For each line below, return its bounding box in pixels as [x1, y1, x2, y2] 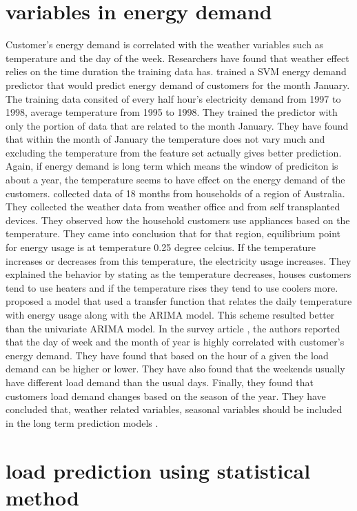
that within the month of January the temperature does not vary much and [6, 132, 325, 146]
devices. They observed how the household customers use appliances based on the [6, 212, 350, 227]
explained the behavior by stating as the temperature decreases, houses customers [6, 267, 351, 281]
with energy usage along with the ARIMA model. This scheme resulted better [6, 308, 335, 321]
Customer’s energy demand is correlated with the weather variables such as [6, 37, 324, 52]
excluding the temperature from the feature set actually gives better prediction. [6, 145, 342, 159]
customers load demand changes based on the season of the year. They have [6, 388, 326, 403]
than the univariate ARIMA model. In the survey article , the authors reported [6, 321, 340, 335]
